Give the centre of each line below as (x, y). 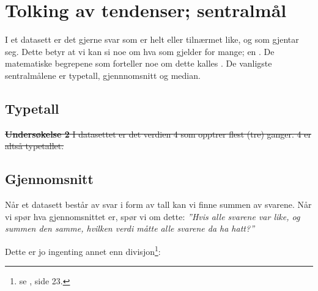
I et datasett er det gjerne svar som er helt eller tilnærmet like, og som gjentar (152, 39)
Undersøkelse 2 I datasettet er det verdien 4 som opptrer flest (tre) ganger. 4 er (158, 134)
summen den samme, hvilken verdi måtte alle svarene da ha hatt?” (130, 228)
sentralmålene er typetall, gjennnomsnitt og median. (103, 75)
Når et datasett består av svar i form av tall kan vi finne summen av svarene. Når (158, 204)
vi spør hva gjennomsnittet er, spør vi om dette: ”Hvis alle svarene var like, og (153, 216)
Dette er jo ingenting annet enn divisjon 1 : (83, 250)
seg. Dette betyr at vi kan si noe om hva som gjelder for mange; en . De (140, 51)
